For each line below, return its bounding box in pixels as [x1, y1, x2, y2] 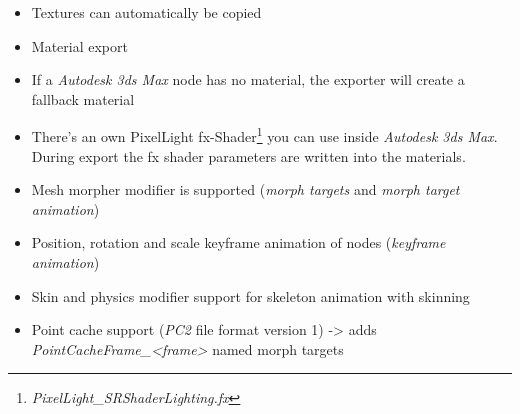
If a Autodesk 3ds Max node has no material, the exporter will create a [31, 69, 465, 90]
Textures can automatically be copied [31, 2, 262, 22]
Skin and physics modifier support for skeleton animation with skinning [31, 285, 470, 306]
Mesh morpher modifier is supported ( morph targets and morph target [31, 179, 460, 200]
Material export [31, 35, 128, 56]
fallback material [31, 88, 135, 109]
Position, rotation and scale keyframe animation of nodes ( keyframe [31, 232, 446, 253]
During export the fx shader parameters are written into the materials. [31, 145, 466, 166]
